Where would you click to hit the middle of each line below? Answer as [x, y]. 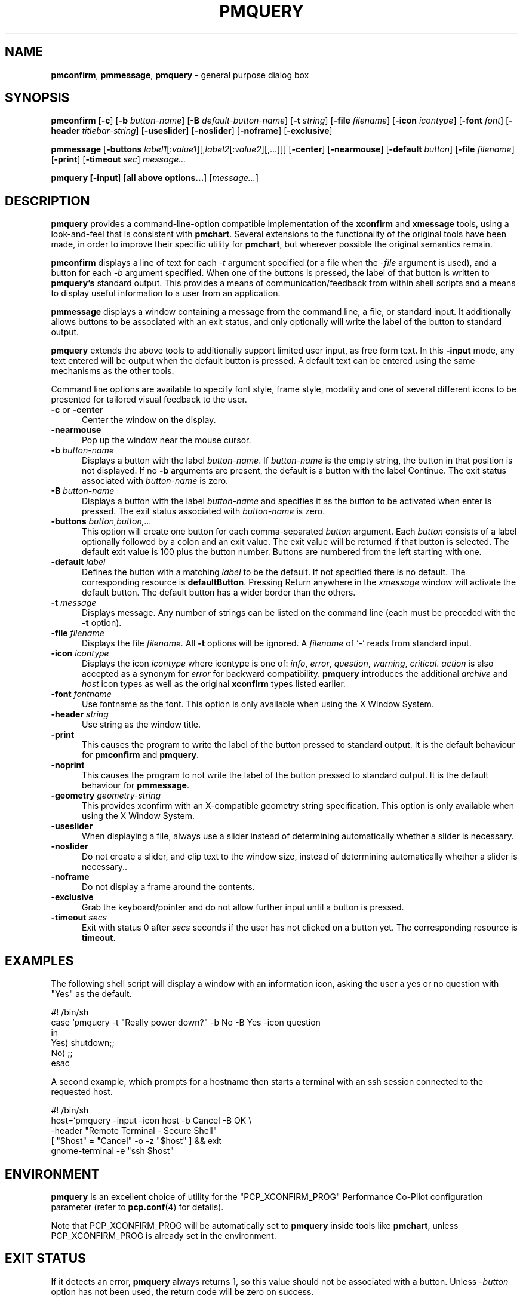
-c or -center [77, 410]
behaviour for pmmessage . [136, 785]
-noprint [68, 765]
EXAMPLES [39, 961]
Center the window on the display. [149, 420]
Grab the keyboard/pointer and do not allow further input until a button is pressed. [243, 907]
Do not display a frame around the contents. [168, 887]
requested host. [82, 1092]
